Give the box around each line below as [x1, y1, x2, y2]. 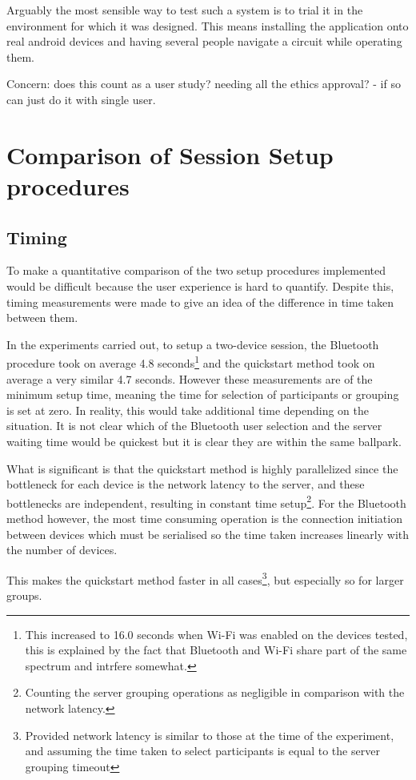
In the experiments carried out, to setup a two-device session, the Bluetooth [6, 336, 379, 352]
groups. [6, 586, 42, 603]
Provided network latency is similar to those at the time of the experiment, [25, 726, 394, 743]
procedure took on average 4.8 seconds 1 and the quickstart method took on [6, 352, 375, 371]
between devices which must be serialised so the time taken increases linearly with [6, 525, 410, 542]
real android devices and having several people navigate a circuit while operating [6, 33, 402, 50]
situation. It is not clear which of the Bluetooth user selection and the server [6, 417, 382, 434]
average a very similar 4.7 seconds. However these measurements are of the [6, 370, 373, 387]
